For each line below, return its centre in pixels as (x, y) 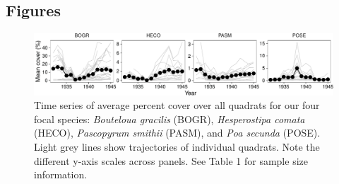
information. (61, 174)
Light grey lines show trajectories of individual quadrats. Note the (177, 146)
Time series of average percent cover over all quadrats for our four (177, 105)
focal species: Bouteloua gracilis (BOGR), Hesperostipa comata (169, 119)
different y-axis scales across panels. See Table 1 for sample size (171, 160)
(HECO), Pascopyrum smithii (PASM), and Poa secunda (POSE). (177, 133)
